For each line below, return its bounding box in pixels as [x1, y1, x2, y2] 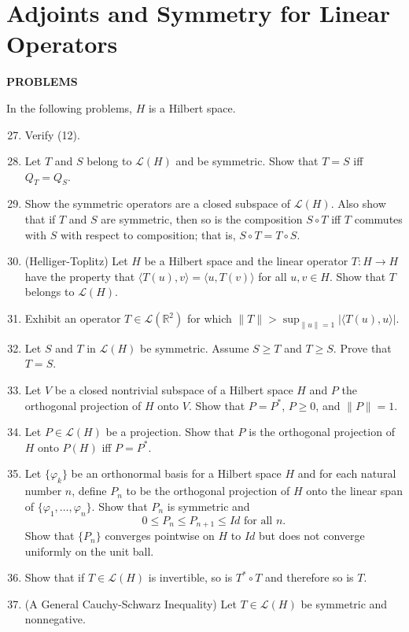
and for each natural [297, 465, 396, 482]
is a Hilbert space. [148, 99, 236, 116]
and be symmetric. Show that [175, 153, 319, 169]
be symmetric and [300, 595, 388, 612]
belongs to [24, 283, 75, 300]
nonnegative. [24, 611, 86, 627]
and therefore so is [265, 569, 354, 586]
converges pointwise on [105, 527, 215, 544]
